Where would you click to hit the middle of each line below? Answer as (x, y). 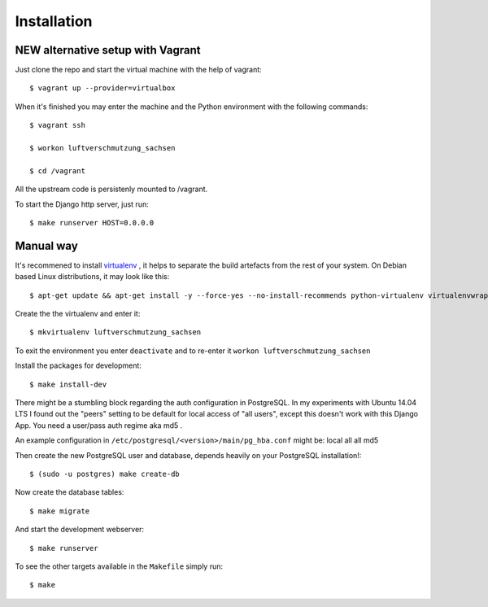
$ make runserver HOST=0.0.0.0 (92, 223)
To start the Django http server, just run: (82, 204)
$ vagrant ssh (57, 125)
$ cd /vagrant (57, 170)
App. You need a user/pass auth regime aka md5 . (99, 425)
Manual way (47, 245)
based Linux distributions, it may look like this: (92, 277)
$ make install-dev (68, 384)
